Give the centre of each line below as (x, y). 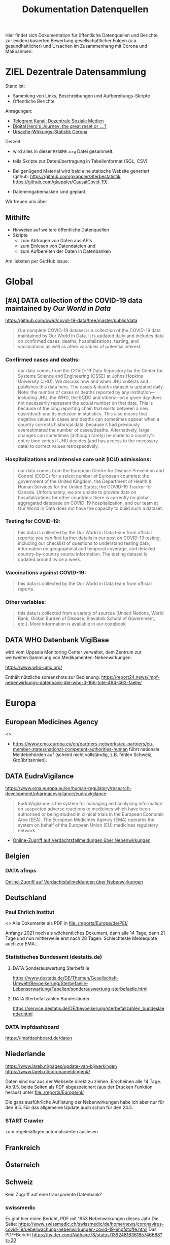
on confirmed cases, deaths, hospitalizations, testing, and (78, 341)
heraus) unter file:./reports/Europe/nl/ (45, 1092)
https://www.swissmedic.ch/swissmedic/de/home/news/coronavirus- (91, 1224)
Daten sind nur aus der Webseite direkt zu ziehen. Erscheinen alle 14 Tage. (83, 1081)
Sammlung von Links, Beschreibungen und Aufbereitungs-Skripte (81, 96)
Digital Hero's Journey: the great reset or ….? (59, 126)
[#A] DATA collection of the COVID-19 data (74, 300)
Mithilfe (18, 218)
